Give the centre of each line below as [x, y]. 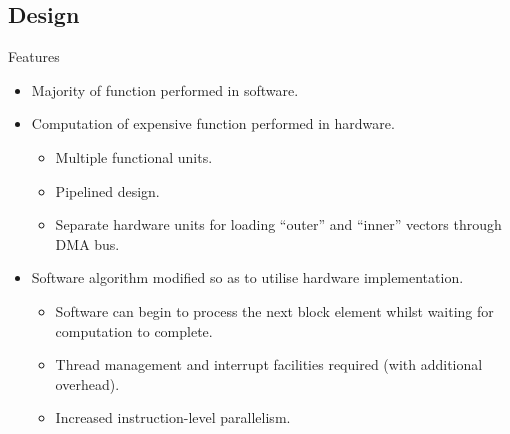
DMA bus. [87, 243]
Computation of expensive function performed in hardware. [213, 123]
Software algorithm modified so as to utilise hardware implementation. [247, 277]
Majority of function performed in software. [165, 89]
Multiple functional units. [134, 156]
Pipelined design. [107, 190]
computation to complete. [134, 330]
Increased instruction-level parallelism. [173, 417]
